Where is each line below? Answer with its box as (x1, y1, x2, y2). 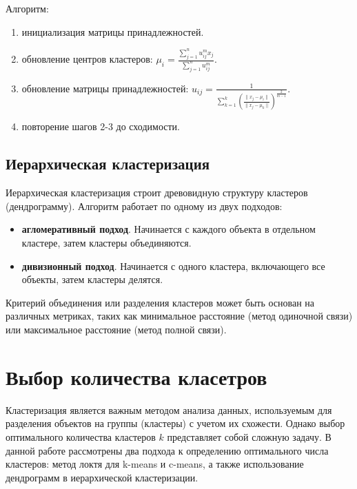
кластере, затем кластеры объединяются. (21, 236, 192, 250)
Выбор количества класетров (6, 362, 267, 391)
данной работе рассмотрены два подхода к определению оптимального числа (6, 443, 329, 457)
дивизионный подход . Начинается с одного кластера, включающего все (21, 258, 325, 273)
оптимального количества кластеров (6, 429, 156, 444)
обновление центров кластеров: (21, 52, 153, 66)
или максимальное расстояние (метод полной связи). (6, 322, 227, 337)
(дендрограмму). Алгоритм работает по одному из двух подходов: (6, 198, 283, 213)
